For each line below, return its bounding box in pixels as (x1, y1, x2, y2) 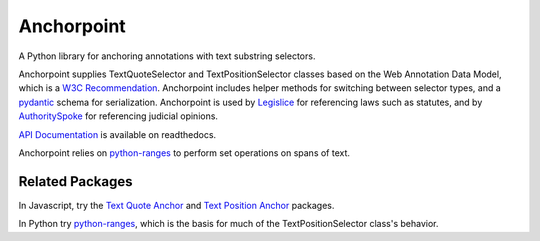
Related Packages (18, 173, 133, 190)
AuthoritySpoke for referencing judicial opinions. (18, 110, 219, 122)
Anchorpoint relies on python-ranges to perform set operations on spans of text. (18, 146, 350, 159)
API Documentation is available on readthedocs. (18, 128, 217, 140)
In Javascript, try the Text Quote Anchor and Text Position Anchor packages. (18, 199, 335, 211)
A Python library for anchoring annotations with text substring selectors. (18, 50, 316, 62)
